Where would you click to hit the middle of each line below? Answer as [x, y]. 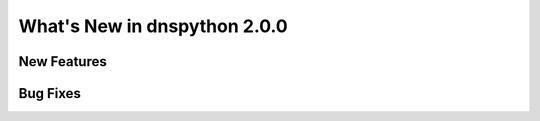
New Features [62, 61]
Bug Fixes [50, 93]
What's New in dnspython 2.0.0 [153, 26]
